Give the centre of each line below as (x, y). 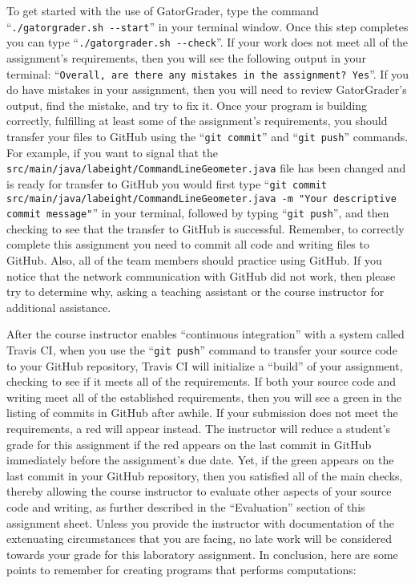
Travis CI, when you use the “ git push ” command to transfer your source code (202, 349)
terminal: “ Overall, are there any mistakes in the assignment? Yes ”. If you (208, 73)
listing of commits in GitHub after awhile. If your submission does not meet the (202, 413)
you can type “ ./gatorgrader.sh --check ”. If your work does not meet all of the (207, 42)
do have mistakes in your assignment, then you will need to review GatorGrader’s (207, 89)
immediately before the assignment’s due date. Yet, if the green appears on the (200, 460)
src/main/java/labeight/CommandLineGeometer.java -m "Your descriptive (201, 198)
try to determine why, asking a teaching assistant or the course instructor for (195, 291)
